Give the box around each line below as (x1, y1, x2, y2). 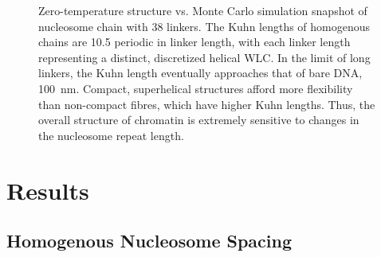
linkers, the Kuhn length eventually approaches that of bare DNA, (38, 64, 363, 81)
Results (6, 173, 89, 206)
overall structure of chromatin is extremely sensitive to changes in (38, 111, 359, 128)
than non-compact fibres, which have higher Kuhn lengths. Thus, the (38, 95, 375, 112)
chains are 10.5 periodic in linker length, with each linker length (38, 33, 351, 50)
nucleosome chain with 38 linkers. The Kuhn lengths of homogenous (38, 18, 371, 34)
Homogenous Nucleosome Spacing (6, 228, 293, 253)
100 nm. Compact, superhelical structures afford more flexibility (38, 80, 353, 96)
